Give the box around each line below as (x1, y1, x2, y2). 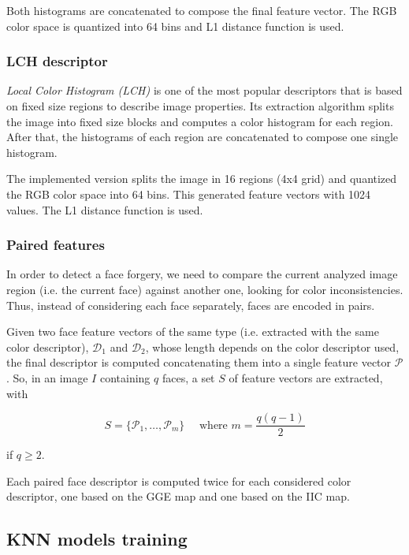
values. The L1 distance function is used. (6, 201, 203, 218)
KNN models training (6, 527, 188, 551)
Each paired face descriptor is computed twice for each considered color (6, 472, 351, 489)
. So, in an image (6, 369, 88, 386)
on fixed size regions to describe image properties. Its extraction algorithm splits (6, 98, 394, 114)
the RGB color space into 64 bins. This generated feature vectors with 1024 (6, 185, 371, 202)
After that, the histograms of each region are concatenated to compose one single (6, 129, 399, 145)
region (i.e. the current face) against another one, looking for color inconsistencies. (6, 281, 403, 297)
